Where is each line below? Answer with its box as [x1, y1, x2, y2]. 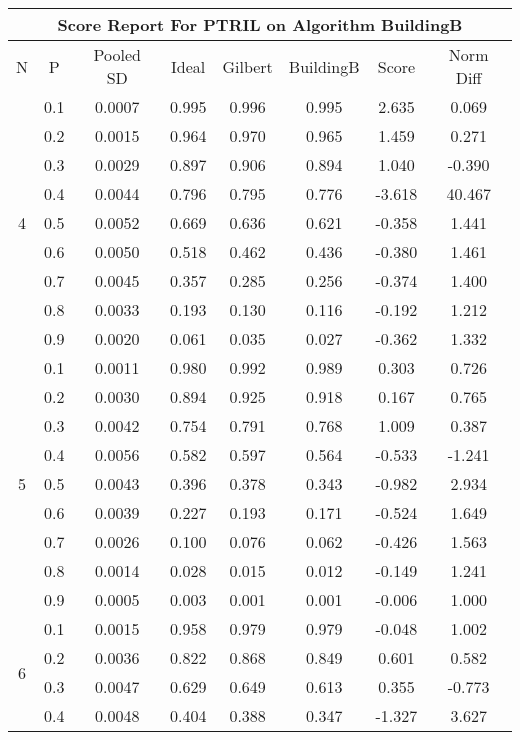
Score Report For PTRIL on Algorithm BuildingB [57, 13, 463, 36]
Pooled [93, 43, 141, 66]
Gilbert [222, 54, 273, 78]
